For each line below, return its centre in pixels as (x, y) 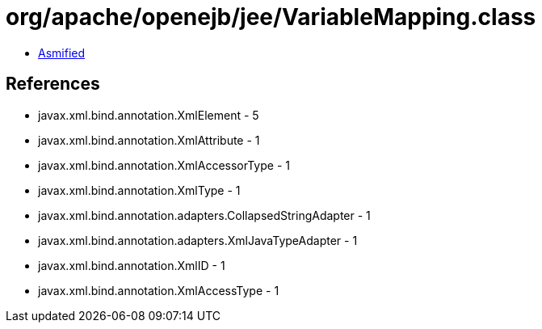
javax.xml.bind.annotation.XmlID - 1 (132, 265)
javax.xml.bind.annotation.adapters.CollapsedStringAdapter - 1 (204, 215)
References (53, 84)
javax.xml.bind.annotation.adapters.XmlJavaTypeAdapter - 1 (198, 240)
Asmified (62, 53)
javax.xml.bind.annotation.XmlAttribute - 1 (149, 140)
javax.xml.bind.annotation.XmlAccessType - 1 (159, 290)
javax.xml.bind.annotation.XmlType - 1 (139, 190)
